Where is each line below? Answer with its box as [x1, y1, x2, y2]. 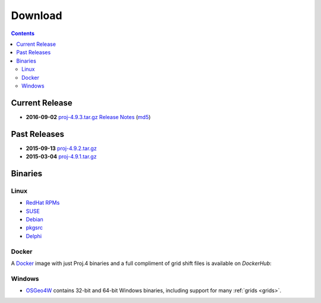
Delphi [26, 232, 42, 239]
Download [11, 9, 62, 22]
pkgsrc [26, 224, 43, 232]
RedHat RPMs [26, 199, 60, 207]
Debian [26, 216, 44, 223]
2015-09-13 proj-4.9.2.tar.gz [26, 145, 97, 152]
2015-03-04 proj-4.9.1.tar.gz [26, 153, 97, 160]
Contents [11, 30, 35, 37]
